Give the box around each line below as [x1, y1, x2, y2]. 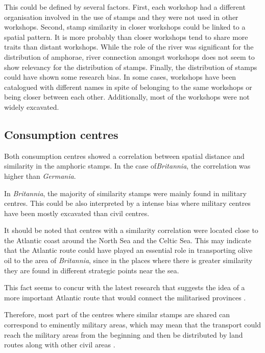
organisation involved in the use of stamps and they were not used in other [4, 11, 238, 22]
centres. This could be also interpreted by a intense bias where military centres [4, 198, 251, 208]
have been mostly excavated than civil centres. [4, 207, 150, 218]
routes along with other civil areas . [4, 339, 115, 350]
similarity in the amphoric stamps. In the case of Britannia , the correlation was [4, 160, 251, 171]
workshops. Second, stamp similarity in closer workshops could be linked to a [4, 21, 246, 32]
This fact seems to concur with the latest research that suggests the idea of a [4, 282, 245, 293]
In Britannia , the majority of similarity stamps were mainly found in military [4, 187, 247, 198]
